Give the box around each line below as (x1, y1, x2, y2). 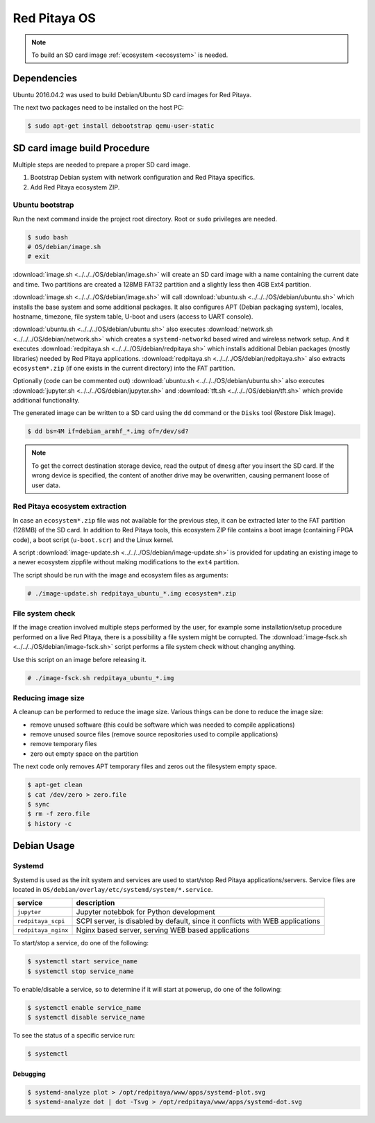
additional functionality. (12, 396, 80, 405)
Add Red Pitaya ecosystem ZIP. (30, 183, 120, 191)
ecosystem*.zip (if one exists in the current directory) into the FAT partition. (12, 364, 235, 372)
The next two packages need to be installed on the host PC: (12, 103, 184, 112)
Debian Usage (12, 840, 75, 852)
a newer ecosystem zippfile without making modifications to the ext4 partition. (12, 558, 240, 566)
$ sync (27, 800, 50, 809)
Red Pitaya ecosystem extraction (12, 502, 127, 512)
